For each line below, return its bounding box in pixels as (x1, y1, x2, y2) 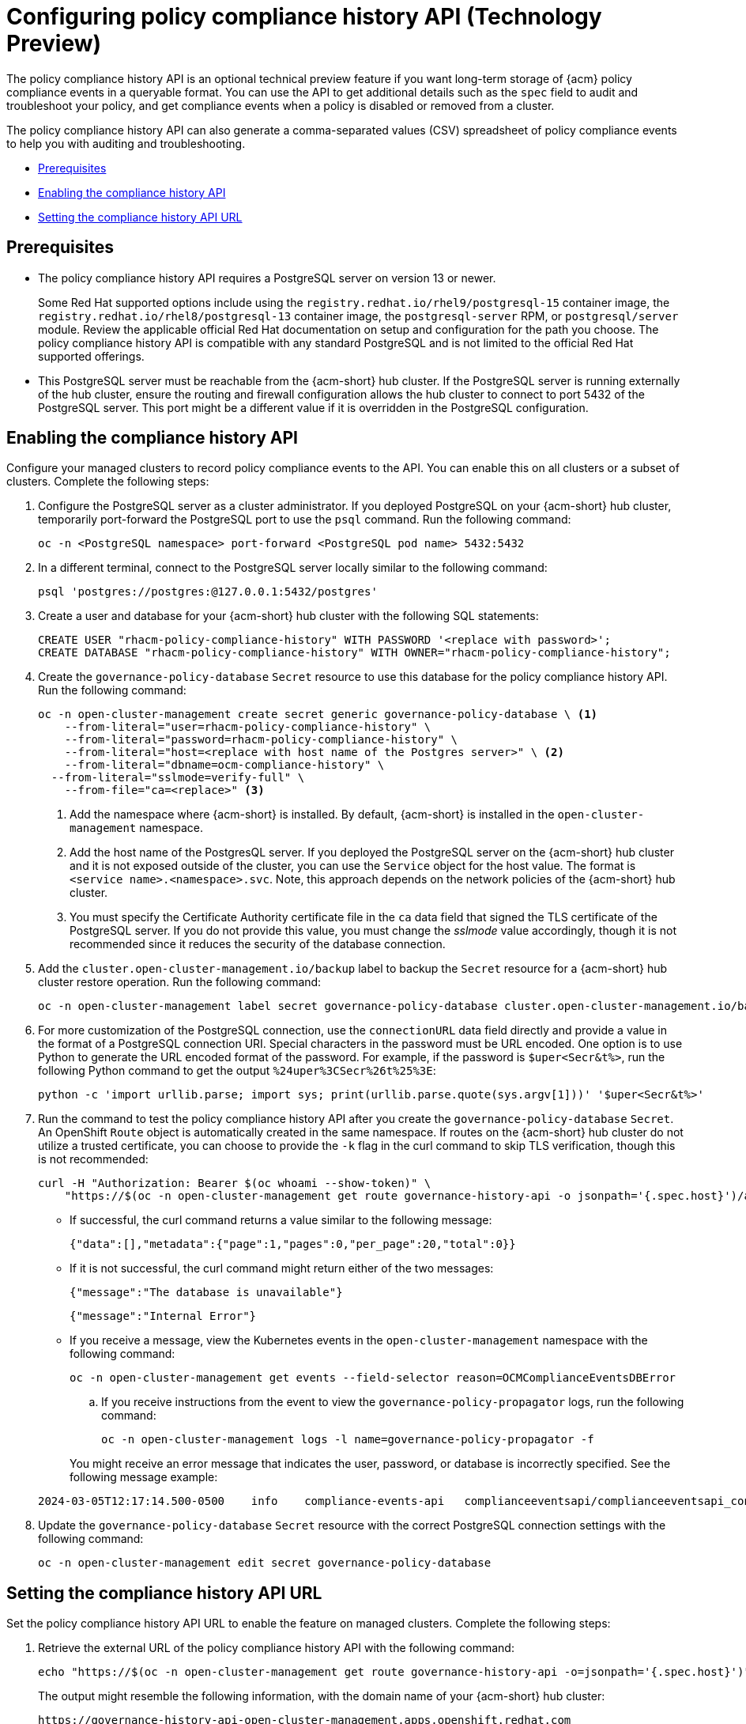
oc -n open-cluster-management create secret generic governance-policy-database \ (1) (38, 708, 598, 721)
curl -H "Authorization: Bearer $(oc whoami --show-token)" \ (38, 1177, 431, 1190)
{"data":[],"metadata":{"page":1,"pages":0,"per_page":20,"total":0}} (70, 1238, 516, 1251)
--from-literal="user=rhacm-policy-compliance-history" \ (64, 720, 431, 734)
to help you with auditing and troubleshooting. (6, 136, 246, 150)
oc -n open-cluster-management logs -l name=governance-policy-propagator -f (101, 1433, 594, 1446)
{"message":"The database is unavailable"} (70, 1286, 343, 1299)
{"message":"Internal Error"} (70, 1310, 257, 1323)
